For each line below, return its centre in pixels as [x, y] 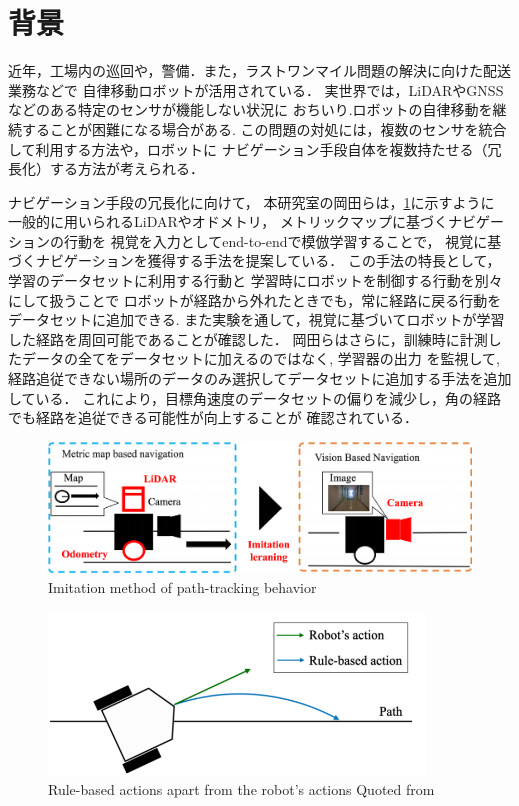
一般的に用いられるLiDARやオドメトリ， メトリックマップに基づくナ [235, 221]
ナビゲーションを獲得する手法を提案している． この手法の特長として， [268, 260]
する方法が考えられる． [126, 168]
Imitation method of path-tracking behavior [182, 586]
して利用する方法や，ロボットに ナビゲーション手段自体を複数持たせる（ [248, 148]
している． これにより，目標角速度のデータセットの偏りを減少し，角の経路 [254, 397]
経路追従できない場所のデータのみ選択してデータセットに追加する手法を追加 [260, 378]
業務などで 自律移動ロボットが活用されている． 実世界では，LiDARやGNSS [256, 89]
